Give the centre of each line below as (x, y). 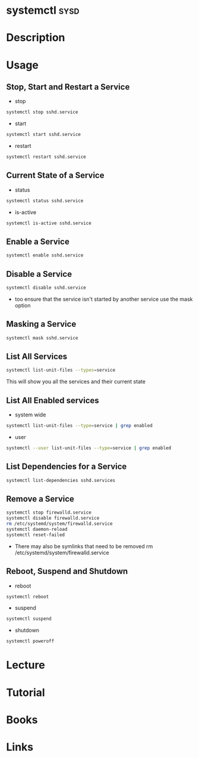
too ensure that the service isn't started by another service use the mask (104, 299)
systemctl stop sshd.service (42, 112)
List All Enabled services (53, 400)
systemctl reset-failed (36, 534)
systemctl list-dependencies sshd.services (61, 480)
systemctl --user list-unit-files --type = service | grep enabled (89, 448)
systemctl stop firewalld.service (49, 513)
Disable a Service (39, 274)
